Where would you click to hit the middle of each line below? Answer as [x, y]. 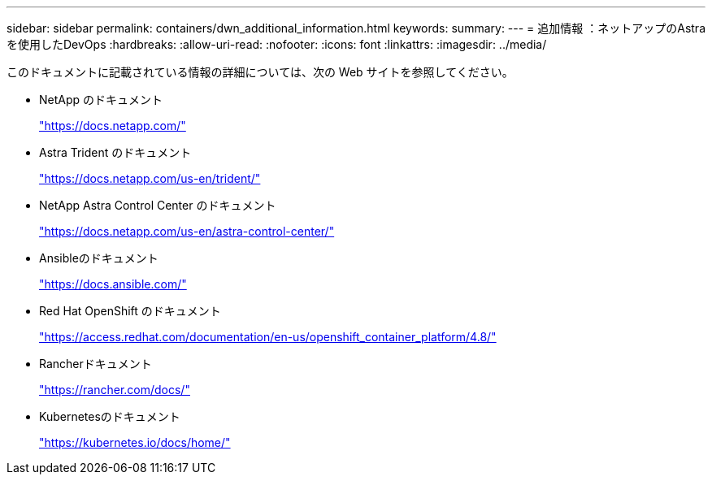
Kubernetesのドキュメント [110, 416]
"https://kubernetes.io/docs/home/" [135, 442]
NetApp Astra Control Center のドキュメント [158, 205]
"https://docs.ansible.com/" [113, 284]
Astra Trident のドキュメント [115, 152]
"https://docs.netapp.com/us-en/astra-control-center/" [187, 231]
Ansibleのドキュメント [99, 258]
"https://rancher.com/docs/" [115, 390]
